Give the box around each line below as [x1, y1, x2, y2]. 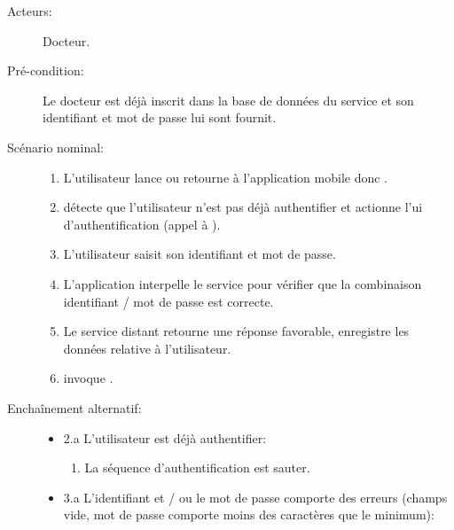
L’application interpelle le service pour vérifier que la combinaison [63, 274, 422, 292]
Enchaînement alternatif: [7, 398, 142, 417]
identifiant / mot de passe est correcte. [63, 292, 274, 310]
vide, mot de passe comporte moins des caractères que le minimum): [63, 505, 434, 524]
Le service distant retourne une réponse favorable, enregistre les [63, 322, 410, 340]
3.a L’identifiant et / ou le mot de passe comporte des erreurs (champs [63, 487, 448, 506]
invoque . [63, 369, 113, 387]
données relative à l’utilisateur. [63, 339, 231, 357]
